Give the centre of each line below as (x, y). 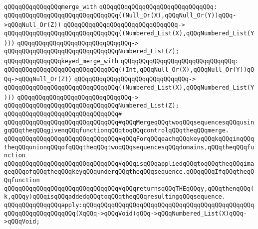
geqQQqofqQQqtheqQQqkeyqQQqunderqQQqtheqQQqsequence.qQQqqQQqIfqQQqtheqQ (129, 172)
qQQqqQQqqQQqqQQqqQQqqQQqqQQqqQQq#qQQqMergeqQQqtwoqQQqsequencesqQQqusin (129, 122)
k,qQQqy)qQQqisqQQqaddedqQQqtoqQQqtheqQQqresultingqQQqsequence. (115, 197)
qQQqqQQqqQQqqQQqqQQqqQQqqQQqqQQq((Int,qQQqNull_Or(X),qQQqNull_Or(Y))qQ (129, 69)
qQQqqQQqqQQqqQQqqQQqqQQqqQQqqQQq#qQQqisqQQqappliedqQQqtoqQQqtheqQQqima (129, 164)
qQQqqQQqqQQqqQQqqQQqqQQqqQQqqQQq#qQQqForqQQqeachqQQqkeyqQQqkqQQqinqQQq (129, 139)
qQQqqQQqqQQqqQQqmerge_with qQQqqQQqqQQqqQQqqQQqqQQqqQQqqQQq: (111, 7)
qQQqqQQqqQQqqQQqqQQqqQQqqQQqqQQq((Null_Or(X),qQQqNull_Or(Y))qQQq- (120, 15)
